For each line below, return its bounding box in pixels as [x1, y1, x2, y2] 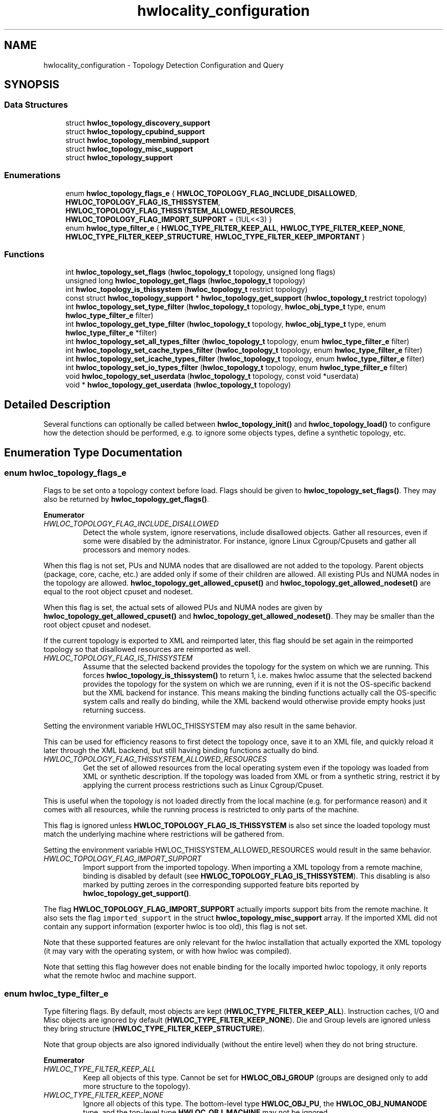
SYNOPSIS [4, 78, 60, 91]
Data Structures [4, 100, 68, 110]
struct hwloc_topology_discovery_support [65, 118, 210, 127]
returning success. [83, 706, 146, 715]
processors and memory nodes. [83, 545, 190, 554]
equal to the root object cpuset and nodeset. [43, 587, 193, 596]
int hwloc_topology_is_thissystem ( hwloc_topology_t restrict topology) [65, 285, 308, 294]
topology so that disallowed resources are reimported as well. [43, 645, 251, 654]
